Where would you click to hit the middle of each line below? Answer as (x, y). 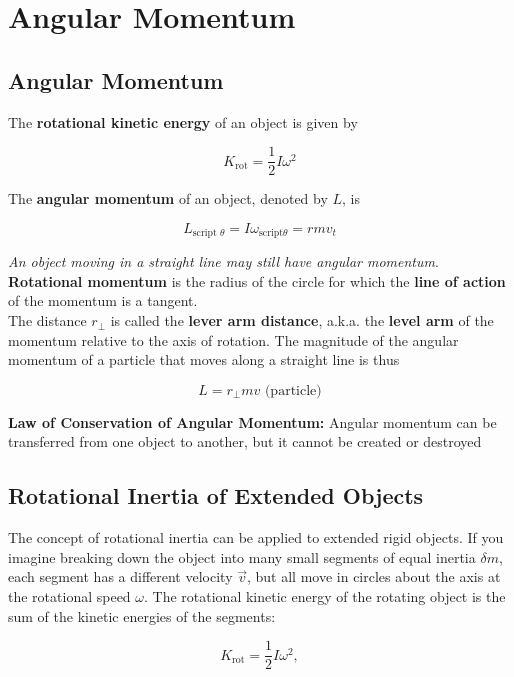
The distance (47, 320)
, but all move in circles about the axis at (373, 576)
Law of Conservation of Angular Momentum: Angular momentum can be (252, 421)
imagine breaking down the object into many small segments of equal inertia (242, 556)
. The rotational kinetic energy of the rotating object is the (325, 596)
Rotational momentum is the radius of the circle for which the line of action (257, 280)
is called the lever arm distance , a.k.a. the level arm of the (302, 320)
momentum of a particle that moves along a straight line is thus (204, 359)
